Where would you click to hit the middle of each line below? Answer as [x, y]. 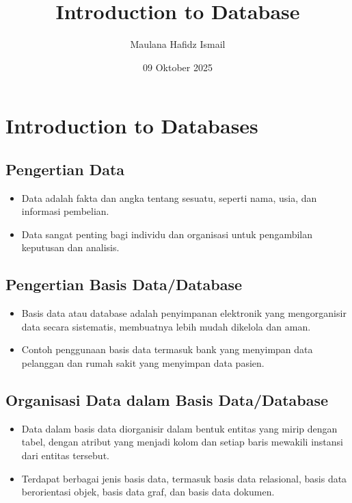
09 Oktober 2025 [178, 67]
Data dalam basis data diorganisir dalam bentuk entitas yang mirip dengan [179, 428]
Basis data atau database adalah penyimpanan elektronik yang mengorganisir [184, 313]
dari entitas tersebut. [65, 455]
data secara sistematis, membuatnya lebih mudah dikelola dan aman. [166, 326]
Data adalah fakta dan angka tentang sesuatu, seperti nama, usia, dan [169, 197]
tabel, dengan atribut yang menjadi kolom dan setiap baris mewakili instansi [182, 442]
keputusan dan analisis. [70, 247]
